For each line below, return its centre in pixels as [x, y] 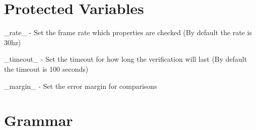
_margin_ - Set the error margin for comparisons [81, 86]
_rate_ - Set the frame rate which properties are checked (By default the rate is [128, 32]
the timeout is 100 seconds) [46, 69]
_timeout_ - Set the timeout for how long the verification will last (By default [125, 59]
